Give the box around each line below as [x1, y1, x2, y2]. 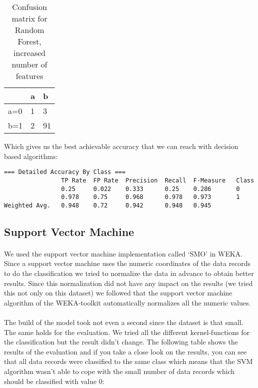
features [15, 70, 43, 81]
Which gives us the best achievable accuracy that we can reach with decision [4, 141, 239, 151]
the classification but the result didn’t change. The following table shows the [4, 336, 238, 347]
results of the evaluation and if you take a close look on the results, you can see [4, 346, 247, 356]
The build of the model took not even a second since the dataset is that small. [4, 317, 244, 327]
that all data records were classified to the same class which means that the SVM [4, 356, 253, 366]
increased [13, 47, 46, 58]
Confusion [12, 1, 47, 12]
